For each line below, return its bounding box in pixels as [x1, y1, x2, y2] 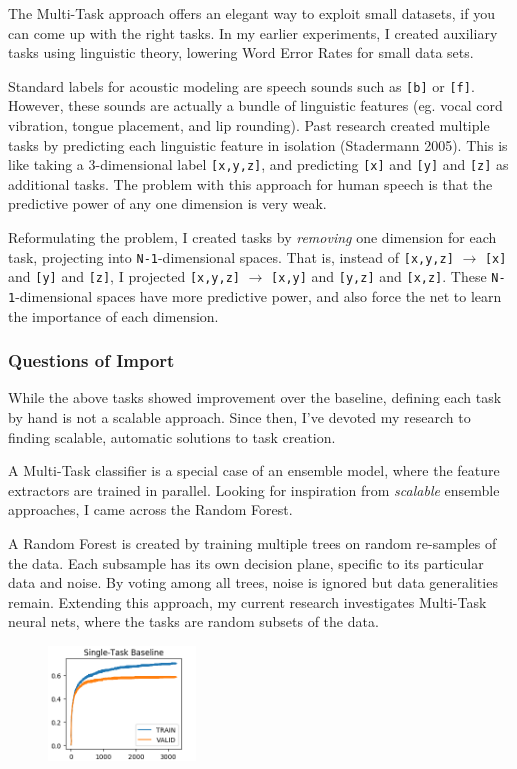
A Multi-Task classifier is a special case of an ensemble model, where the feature [8, 460, 500, 481]
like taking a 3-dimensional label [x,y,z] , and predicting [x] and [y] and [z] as [8, 154, 509, 175]
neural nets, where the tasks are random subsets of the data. [8, 611, 379, 632]
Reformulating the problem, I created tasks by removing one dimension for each [8, 227, 497, 248]
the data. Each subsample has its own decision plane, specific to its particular [8, 552, 484, 573]
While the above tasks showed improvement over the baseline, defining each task [8, 387, 502, 408]
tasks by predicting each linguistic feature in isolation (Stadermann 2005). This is [8, 134, 508, 155]
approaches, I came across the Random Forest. [8, 499, 293, 520]
